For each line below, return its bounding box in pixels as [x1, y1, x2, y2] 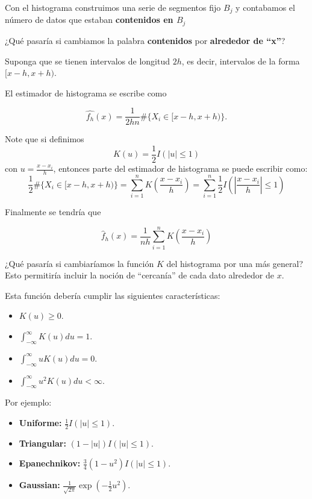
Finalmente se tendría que [5, 205, 101, 218]
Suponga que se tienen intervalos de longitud [5, 54, 170, 67]
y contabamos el [236, 1, 295, 13]
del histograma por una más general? [166, 257, 304, 269]
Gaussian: [19, 479, 60, 491]
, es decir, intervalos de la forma [181, 54, 300, 67]
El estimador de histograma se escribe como [5, 86, 167, 99]
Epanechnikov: [19, 457, 81, 469]
